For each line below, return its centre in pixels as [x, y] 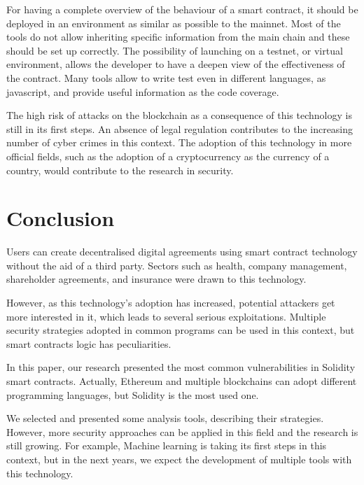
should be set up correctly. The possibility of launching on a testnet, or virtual [175, 50]
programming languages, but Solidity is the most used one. [133, 394]
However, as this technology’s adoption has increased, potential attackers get [171, 303]
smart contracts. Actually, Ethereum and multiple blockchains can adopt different [182, 381]
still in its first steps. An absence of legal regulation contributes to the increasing [180, 128]
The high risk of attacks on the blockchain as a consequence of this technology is [179, 115]
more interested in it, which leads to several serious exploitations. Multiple [166, 316]
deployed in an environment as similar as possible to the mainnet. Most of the [174, 23]
